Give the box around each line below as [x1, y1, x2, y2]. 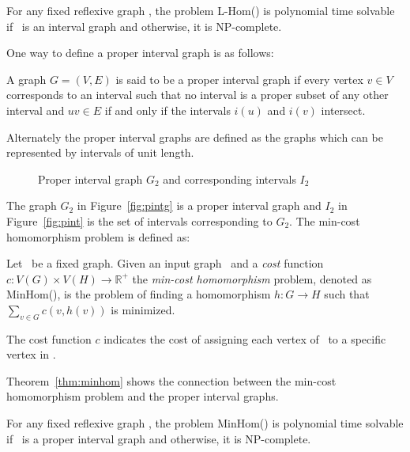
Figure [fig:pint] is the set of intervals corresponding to [6, 212, 273, 229]
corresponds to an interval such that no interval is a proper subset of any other [6, 86, 389, 103]
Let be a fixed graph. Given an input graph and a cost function [6, 255, 324, 272]
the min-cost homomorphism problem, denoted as [132, 270, 372, 287]
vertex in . [6, 346, 56, 363]
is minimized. [111, 301, 175, 317]
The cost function [6, 330, 92, 347]
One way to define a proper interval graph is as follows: [6, 44, 274, 61]
